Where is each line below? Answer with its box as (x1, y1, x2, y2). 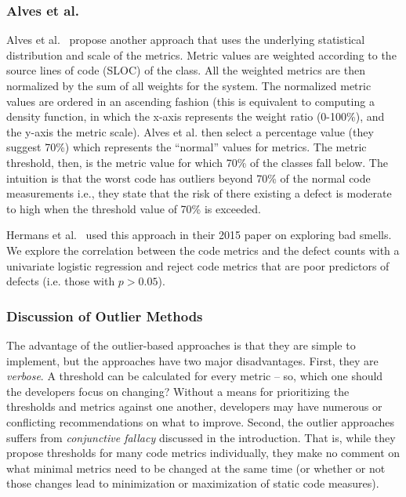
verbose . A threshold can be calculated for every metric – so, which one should (6, 368, 383, 384)
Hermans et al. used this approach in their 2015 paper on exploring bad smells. (6, 227, 392, 243)
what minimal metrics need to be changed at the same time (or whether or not (6, 459, 386, 476)
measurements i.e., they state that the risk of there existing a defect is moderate (6, 185, 392, 201)
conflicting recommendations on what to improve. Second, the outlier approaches (6, 413, 394, 430)
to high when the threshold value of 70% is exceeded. (6, 200, 261, 216)
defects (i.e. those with (6, 273, 115, 289)
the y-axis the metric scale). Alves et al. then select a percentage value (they (6, 123, 374, 140)
